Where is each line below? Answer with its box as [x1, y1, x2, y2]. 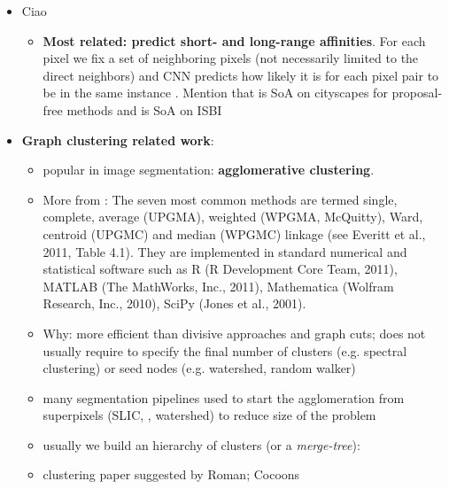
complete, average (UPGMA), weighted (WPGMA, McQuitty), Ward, [43, 207, 423, 226]
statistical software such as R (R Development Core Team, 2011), [43, 260, 398, 278]
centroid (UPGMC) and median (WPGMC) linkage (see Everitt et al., [43, 224, 426, 243]
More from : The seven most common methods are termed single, [43, 190, 398, 208]
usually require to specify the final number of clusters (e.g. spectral [43, 341, 407, 360]
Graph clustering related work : [21, 130, 214, 149]
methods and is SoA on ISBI [66, 100, 222, 119]
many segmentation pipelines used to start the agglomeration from [43, 388, 405, 407]
